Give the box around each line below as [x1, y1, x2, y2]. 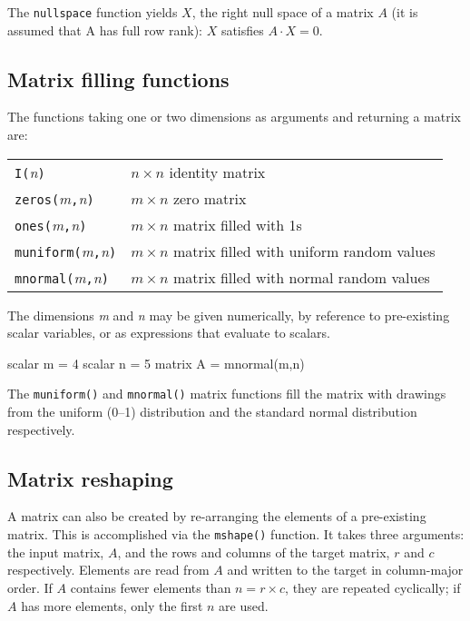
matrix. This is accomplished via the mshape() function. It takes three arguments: [7, 525, 465, 544]
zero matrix [172, 187, 247, 209]
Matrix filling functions [7, 64, 230, 93]
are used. [219, 596, 269, 615]
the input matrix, [7, 542, 104, 561]
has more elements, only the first [21, 596, 203, 615]
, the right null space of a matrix [191, 3, 374, 21]
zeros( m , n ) [15, 187, 94, 209]
